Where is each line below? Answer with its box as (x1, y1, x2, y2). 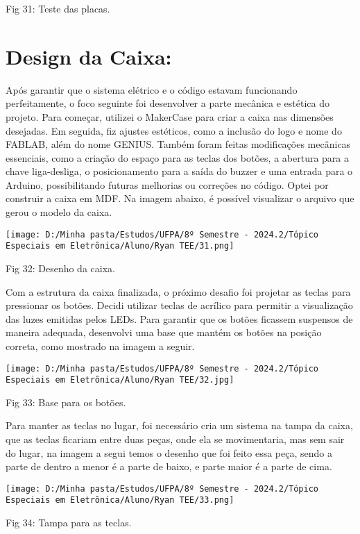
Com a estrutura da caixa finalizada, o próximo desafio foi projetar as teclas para (6, 284, 351, 299)
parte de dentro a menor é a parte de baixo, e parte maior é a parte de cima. (6, 459, 332, 474)
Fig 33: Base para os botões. (6, 394, 126, 409)
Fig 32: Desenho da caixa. (6, 260, 115, 275)
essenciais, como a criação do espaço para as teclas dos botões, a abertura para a (6, 150, 350, 165)
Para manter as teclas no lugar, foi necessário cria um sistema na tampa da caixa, (6, 418, 353, 433)
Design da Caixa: (6, 42, 172, 70)
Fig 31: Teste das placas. (6, 1, 110, 15)
